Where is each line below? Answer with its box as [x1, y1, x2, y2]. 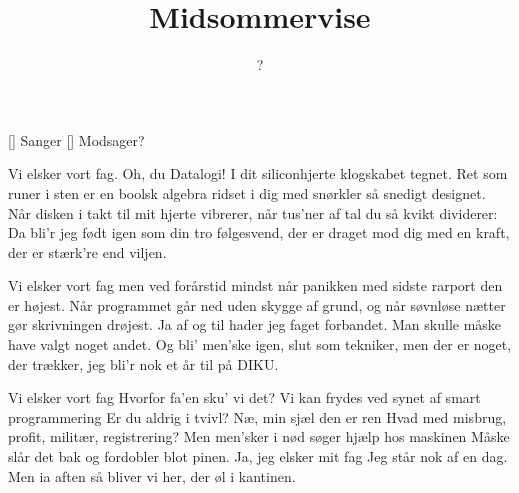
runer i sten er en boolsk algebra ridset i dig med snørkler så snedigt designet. [8, 182, 486, 203]
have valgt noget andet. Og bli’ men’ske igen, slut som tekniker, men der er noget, [8, 334, 512, 355]
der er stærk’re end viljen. [8, 241, 167, 262]
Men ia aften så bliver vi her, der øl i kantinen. [8, 465, 296, 486]
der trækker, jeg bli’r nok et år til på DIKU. [8, 353, 279, 374]
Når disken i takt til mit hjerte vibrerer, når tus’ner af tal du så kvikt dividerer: [8, 202, 498, 223]
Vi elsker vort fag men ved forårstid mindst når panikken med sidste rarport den [8, 275, 503, 296]
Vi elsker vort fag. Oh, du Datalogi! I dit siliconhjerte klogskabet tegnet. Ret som [8, 163, 508, 184]
